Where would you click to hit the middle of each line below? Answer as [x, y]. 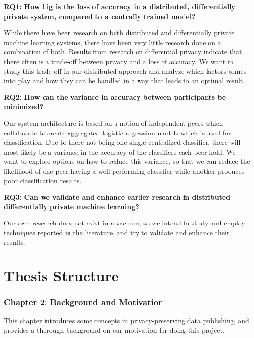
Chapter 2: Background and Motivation [84, 302]
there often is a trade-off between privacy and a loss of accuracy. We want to [119, 61]
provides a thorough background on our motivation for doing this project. [114, 330]
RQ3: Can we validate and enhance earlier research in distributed [117, 197]
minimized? [24, 106]
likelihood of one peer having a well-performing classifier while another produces [124, 170]
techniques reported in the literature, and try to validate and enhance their [117, 232]
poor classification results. [43, 180]
